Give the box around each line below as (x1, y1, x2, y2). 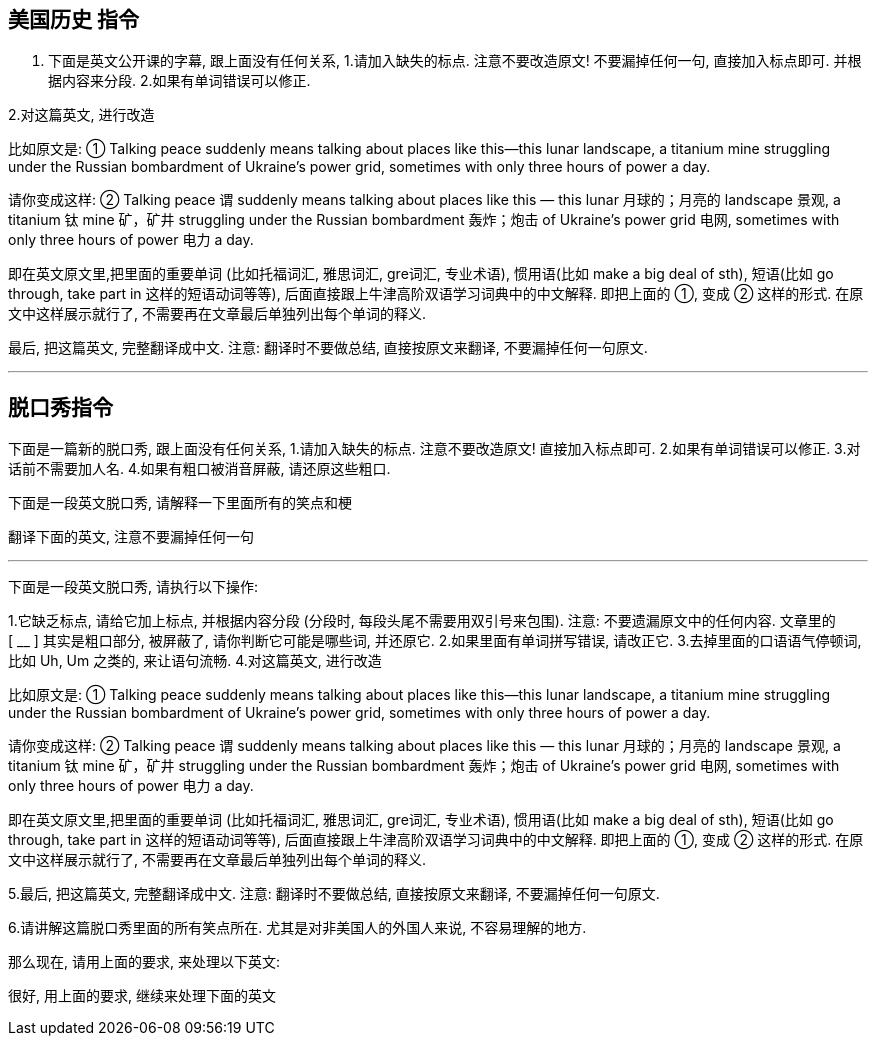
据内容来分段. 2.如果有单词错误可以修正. (48, 72, 311, 90)
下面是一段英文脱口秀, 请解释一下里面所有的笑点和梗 (8, 494, 352, 512)
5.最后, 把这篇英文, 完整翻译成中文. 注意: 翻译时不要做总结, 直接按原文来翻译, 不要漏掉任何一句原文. (8, 885, 660, 903)
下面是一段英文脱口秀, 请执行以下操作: (8, 578, 259, 596)
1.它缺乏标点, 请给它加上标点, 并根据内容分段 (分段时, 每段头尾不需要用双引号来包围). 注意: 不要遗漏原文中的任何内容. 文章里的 (8, 612, 836, 630)
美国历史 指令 (8, 7, 139, 32)
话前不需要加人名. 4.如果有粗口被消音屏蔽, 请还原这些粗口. (8, 460, 391, 478)
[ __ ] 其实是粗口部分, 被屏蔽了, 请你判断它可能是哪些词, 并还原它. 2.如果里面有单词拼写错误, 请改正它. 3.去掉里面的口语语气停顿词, (8, 632, 862, 650)
